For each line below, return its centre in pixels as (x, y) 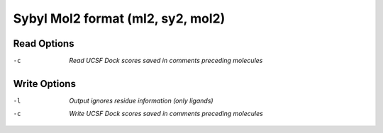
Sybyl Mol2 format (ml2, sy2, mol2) (119, 18)
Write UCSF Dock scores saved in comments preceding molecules (166, 114)
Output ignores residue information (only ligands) (141, 100)
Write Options (44, 84)
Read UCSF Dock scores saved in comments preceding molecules (166, 61)
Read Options (44, 44)
